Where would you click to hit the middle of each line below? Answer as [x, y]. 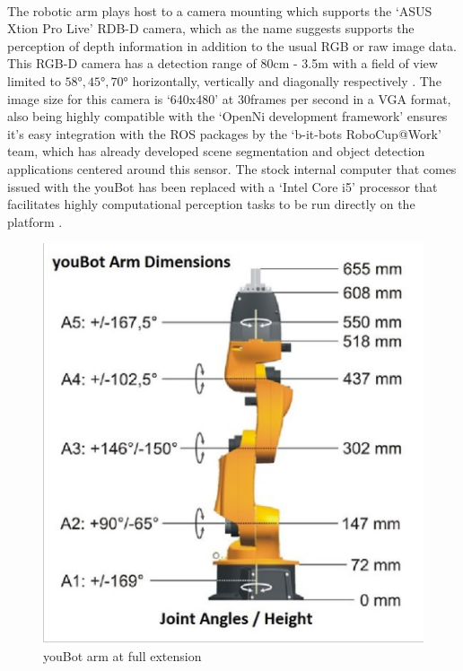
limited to [34, 80]
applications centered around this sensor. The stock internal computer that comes [232, 168]
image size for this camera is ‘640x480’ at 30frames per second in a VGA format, [229, 98]
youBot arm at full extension [122, 656]
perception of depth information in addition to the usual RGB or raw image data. [232, 45]
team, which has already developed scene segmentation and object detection [216, 151]
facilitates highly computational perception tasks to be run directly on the [211, 204]
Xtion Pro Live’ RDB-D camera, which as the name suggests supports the [211, 28]
